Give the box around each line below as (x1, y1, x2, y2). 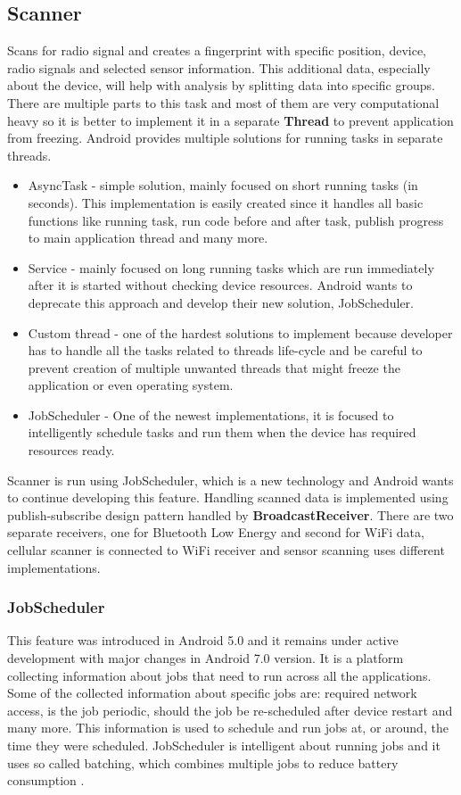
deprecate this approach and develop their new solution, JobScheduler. (28, 293, 415, 311)
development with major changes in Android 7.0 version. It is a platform (7, 649, 404, 667)
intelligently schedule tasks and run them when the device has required (28, 423, 416, 442)
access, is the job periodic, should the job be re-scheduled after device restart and (7, 700, 453, 719)
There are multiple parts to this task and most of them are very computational (7, 93, 440, 112)
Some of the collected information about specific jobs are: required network (7, 683, 417, 702)
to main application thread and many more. (28, 228, 268, 247)
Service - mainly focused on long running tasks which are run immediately (28, 258, 434, 277)
